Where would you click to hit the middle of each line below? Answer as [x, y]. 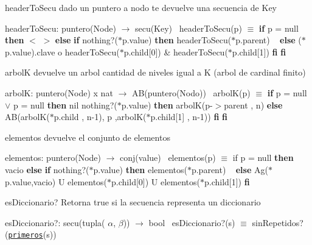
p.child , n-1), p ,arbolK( [100, 117]
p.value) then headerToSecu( [177, 40]
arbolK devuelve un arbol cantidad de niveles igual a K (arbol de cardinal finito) [155, 72]
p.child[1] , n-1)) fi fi [189, 117]
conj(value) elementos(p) [168, 158]
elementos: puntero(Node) [53, 158]
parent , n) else [253, 105]
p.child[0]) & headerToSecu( [176, 51]
